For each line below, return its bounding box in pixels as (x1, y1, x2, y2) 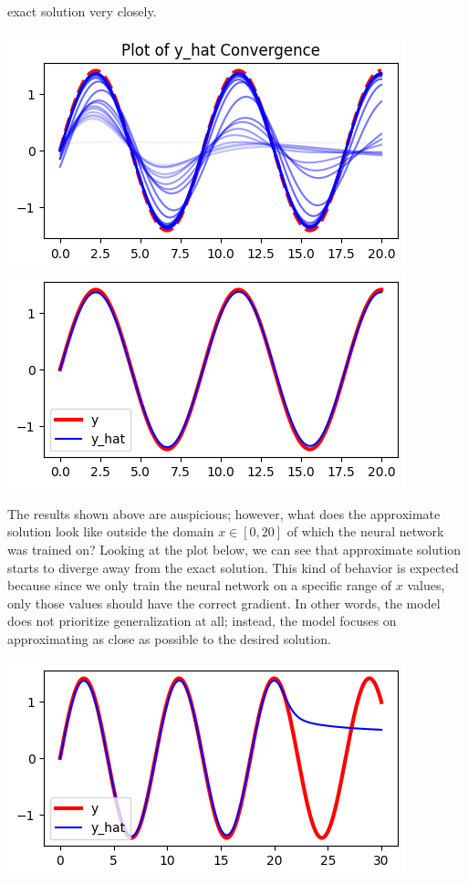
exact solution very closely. (7, 2, 157, 20)
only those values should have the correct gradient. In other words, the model (7, 593, 441, 612)
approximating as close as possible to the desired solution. (7, 629, 331, 648)
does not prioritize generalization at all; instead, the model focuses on (7, 611, 397, 630)
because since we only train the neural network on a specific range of (7, 576, 392, 595)
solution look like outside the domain (7, 522, 214, 541)
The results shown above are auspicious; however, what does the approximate (7, 504, 441, 523)
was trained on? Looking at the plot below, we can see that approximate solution (7, 539, 462, 558)
